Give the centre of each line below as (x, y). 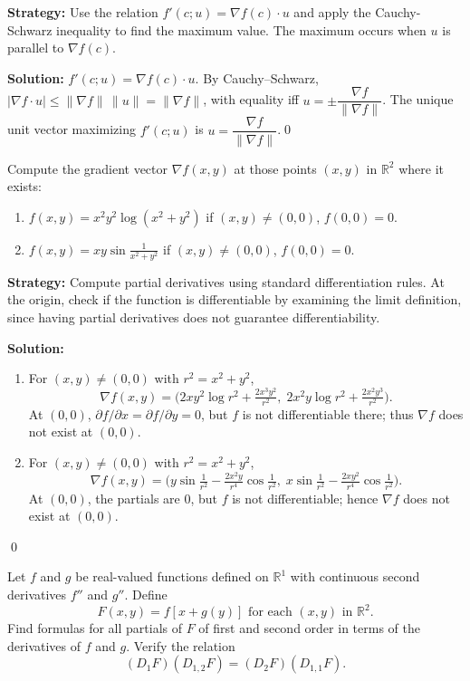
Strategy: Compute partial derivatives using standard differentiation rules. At (226, 281)
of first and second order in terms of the (309, 628)
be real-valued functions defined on (172, 576)
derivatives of (44, 645)
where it (422, 168)
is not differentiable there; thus (328, 413)
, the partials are (134, 498)
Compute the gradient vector (88, 168)
